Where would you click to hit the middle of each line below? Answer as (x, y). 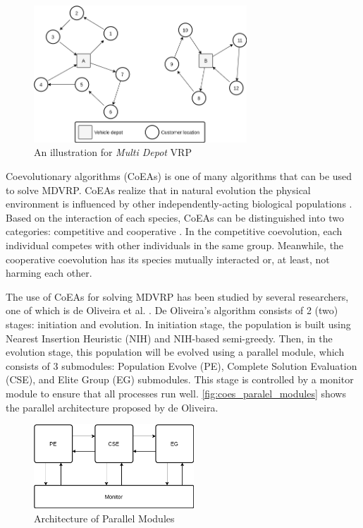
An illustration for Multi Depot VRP (113, 152)
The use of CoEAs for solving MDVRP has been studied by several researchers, (177, 296)
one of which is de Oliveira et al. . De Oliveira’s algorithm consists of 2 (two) (172, 310)
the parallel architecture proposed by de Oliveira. (112, 407)
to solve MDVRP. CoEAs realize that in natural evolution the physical (158, 190)
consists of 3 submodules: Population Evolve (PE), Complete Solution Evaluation (181, 365)
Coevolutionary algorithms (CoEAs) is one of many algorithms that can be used (179, 176)
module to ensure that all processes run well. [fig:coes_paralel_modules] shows (176, 393)
